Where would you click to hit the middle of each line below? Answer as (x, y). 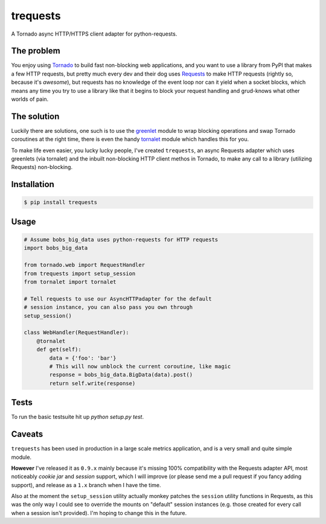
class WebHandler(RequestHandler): (76, 333)
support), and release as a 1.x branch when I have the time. (86, 485)
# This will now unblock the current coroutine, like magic (140, 366)
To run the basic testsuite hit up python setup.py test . (78, 417)
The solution (35, 116)
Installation (33, 184)
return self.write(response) (92, 383)
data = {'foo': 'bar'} (83, 358)
